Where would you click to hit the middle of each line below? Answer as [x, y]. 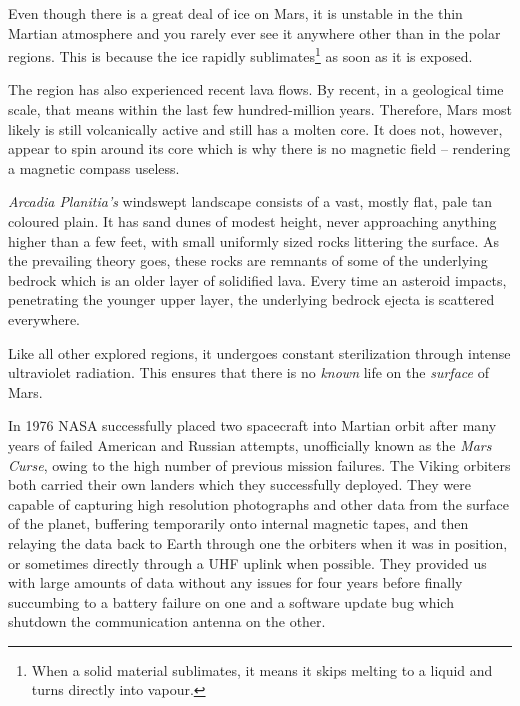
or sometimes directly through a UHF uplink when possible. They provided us [247, 562]
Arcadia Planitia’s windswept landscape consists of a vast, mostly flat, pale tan [250, 201]
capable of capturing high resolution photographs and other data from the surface [259, 503]
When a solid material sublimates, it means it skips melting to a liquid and [262, 669]
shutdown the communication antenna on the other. [167, 621]
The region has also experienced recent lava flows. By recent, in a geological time [256, 89]
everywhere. [44, 318]
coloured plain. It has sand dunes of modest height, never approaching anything [252, 221]
